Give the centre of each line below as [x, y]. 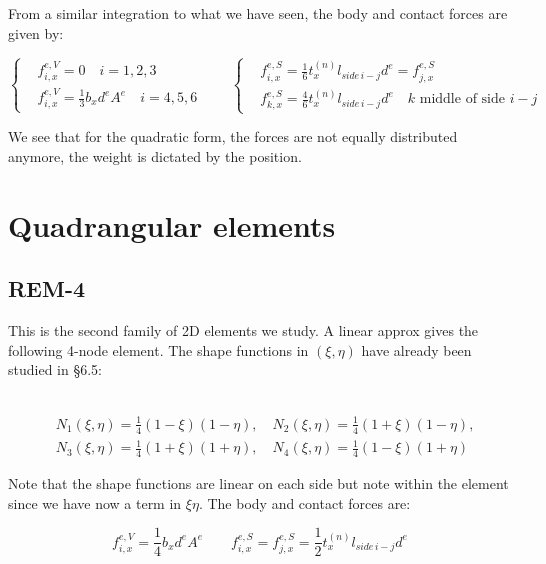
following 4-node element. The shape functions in [158, 349]
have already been [416, 349]
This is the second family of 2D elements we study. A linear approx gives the [243, 329]
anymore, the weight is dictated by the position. [155, 155]
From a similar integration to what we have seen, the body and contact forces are [258, 13]
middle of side [462, 99]
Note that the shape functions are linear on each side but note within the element [258, 483]
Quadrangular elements [172, 224]
